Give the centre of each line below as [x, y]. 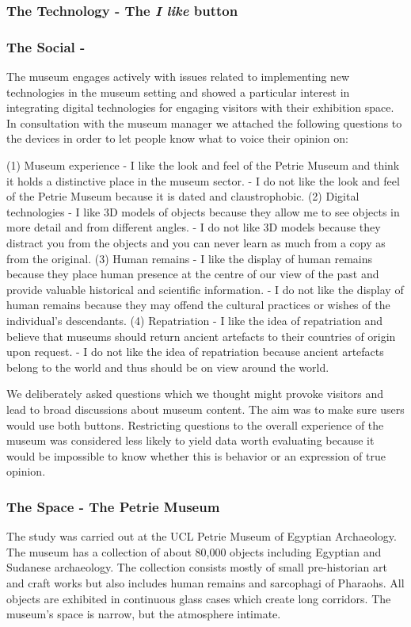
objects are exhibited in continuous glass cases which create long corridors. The [199, 598]
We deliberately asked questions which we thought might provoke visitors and [195, 394]
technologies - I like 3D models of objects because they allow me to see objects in [203, 211]
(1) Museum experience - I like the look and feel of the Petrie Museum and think [203, 165]
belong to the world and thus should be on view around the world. [168, 367]
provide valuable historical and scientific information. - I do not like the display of [205, 289]
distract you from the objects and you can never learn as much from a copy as [196, 243]
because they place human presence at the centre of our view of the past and [193, 274]
